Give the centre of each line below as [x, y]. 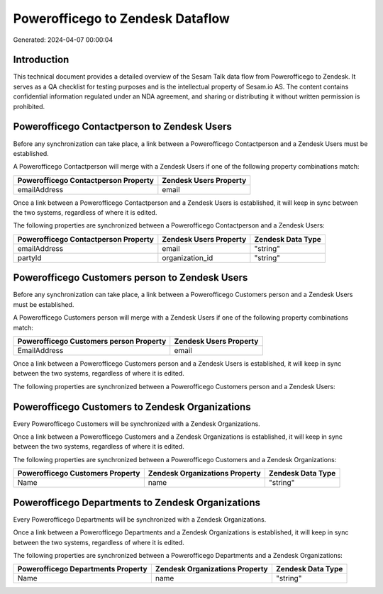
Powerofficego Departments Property [83, 569]
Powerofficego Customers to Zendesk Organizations [132, 407]
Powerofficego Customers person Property [92, 341]
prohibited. [29, 106]
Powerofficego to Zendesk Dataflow [122, 18]
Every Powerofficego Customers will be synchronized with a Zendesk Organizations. [137, 424]
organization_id [188, 257]
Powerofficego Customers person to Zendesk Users [131, 278]
